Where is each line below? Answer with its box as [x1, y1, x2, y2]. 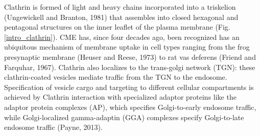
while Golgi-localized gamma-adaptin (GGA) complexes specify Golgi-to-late [4, 111, 244, 122]
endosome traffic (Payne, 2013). [4, 122, 103, 132]
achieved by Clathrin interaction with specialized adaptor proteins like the [4, 92, 237, 102]
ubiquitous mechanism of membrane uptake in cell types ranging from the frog [4, 41, 250, 52]
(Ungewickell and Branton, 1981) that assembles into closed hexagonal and [4, 11, 239, 22]
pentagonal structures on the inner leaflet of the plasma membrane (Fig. [4, 21, 230, 32]
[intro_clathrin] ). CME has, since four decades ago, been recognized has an [4, 31, 240, 42]
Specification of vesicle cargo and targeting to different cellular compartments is [4, 81, 254, 92]
